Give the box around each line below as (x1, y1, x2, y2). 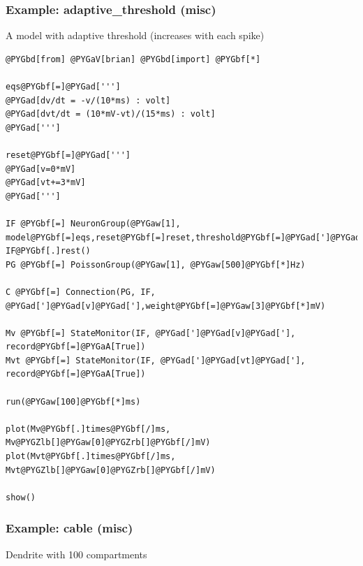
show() (6, 492, 36, 502)
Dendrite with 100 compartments (6, 546, 147, 561)
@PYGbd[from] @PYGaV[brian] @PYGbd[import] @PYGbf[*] (6, 54, 261, 64)
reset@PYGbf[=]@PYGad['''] (6, 150, 131, 160)
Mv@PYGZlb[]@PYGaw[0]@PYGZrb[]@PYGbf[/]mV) (6, 437, 211, 448)
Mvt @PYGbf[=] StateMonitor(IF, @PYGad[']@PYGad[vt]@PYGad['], (6, 355, 306, 365)
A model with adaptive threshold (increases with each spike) (6, 28, 265, 43)
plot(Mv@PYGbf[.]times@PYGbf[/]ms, (6, 423, 171, 434)
